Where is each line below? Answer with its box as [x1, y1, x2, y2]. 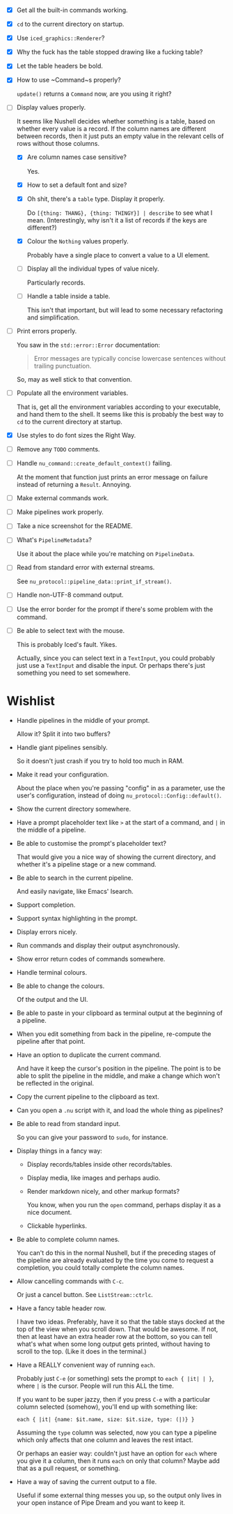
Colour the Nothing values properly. [26, 237, 129, 245]
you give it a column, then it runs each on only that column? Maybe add [16, 1456, 220, 1464]
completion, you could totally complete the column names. [16, 1263, 185, 1272]
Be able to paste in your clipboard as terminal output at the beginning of [16, 1008, 223, 1017]
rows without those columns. [16, 140, 100, 148]
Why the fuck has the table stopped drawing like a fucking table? [16, 48, 203, 57]
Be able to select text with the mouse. [16, 626, 125, 634]
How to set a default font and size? [26, 181, 127, 189]
